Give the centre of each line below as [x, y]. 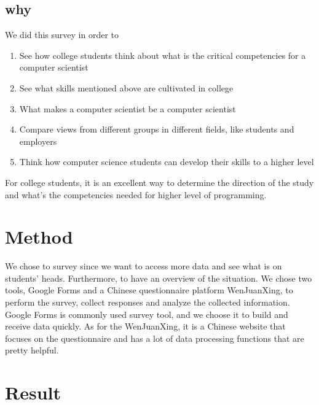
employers [38, 141]
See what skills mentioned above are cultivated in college [126, 87]
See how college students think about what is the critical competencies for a [163, 55]
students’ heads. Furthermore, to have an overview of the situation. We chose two [159, 278]
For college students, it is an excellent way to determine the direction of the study [159, 182]
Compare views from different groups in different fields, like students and [157, 129]
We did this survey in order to [62, 35]
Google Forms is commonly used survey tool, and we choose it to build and [147, 314]
